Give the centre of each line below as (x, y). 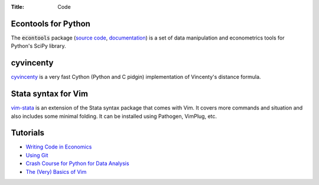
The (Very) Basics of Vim (56, 171)
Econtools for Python (51, 24)
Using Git (37, 155)
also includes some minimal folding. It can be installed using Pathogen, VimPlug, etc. (114, 116)
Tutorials (27, 133)
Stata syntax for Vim (50, 94)
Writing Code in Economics (59, 147)
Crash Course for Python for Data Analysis (77, 163)
